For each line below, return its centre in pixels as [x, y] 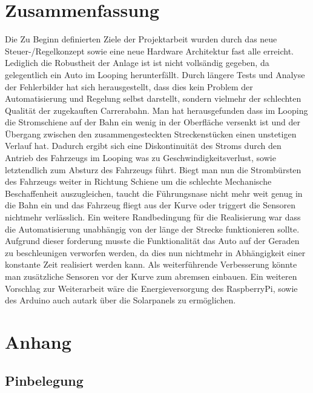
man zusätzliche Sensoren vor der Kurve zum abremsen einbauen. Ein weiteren [151, 276]
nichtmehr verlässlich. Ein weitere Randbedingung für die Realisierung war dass [153, 217]
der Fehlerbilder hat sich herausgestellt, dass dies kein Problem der [129, 86]
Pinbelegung [44, 380]
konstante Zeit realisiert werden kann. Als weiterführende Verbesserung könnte [151, 264]
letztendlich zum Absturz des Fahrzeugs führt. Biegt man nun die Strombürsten [153, 169]
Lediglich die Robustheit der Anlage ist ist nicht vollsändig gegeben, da [137, 63]
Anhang [38, 341]
